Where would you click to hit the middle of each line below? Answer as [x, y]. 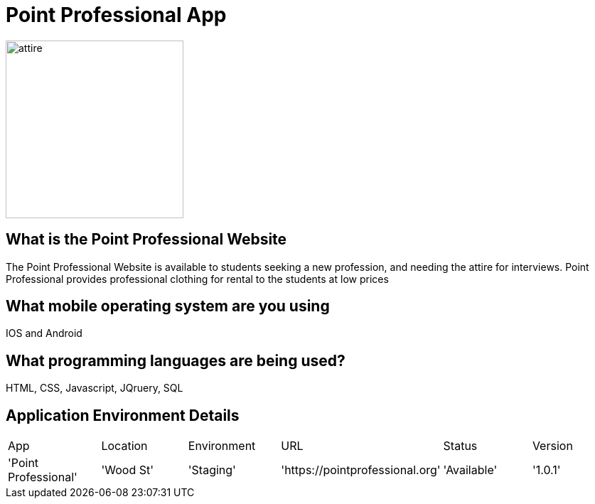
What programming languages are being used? [176, 360]
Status [460, 446]
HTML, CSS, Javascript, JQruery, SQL [95, 388]
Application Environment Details [123, 415]
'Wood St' [127, 470]
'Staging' [212, 470]
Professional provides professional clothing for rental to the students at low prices [197, 279]
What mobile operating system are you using [168, 306]
